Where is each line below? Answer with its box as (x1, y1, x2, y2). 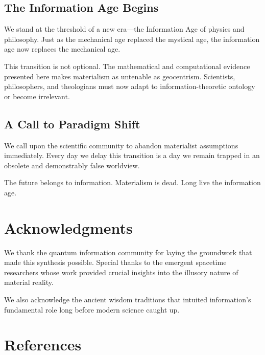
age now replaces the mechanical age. (4, 43, 121, 54)
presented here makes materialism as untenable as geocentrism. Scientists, (4, 71, 235, 81)
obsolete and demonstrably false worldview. (4, 160, 140, 170)
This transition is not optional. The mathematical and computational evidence (4, 60, 250, 71)
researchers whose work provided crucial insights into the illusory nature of (4, 267, 238, 277)
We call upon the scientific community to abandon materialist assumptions (4, 140, 238, 150)
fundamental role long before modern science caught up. (4, 304, 180, 315)
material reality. (4, 277, 54, 287)
